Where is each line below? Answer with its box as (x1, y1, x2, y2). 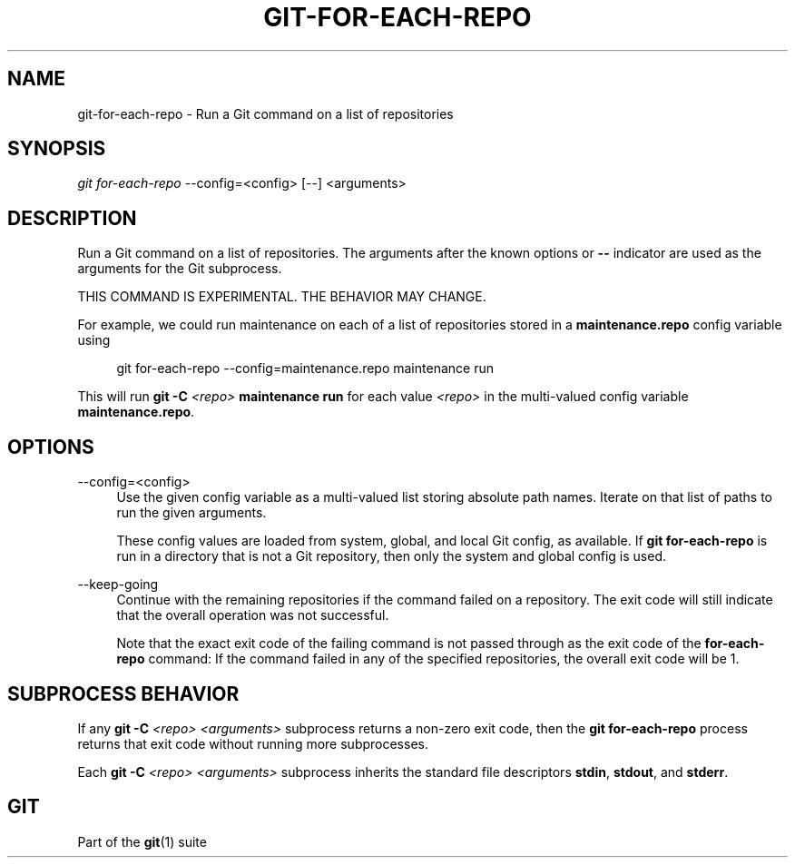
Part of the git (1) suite (77, 833, 207, 850)
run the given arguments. (116, 505, 267, 521)
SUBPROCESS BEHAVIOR (7, 682, 240, 705)
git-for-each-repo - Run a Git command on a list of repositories (77, 105, 454, 122)
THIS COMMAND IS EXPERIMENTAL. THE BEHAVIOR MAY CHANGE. (77, 289, 486, 305)
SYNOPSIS (7, 137, 106, 161)
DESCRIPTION (7, 206, 137, 230)
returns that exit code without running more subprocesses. (77, 735, 428, 752)
